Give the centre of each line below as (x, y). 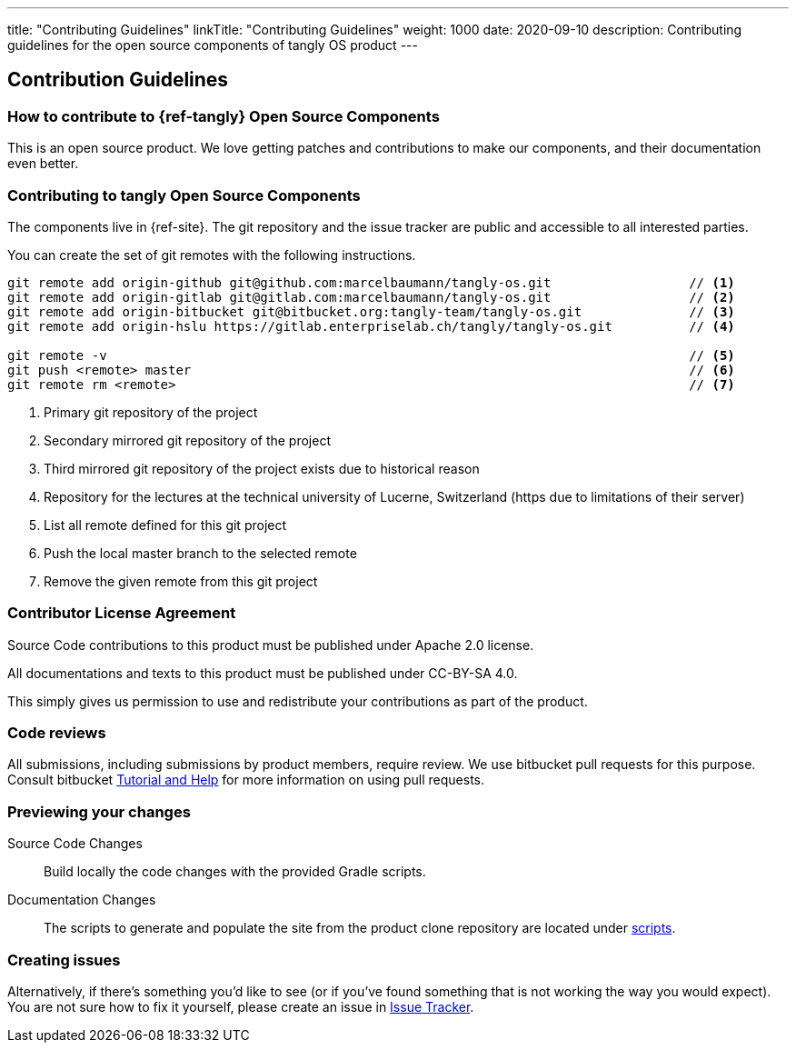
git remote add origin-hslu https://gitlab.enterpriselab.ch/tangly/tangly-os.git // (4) (371, 326)
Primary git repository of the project (151, 412)
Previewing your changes (99, 811)
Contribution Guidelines (118, 80)
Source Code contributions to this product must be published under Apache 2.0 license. (271, 645)
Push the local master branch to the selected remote (200, 553)
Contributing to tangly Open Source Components (184, 195)
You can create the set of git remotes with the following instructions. (212, 255)
